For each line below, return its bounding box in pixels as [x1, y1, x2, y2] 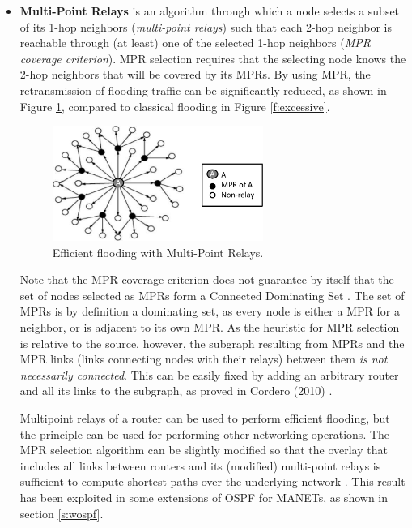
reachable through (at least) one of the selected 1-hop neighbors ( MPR [19, 34, 371, 51]
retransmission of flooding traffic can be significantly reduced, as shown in [19, 81, 387, 98]
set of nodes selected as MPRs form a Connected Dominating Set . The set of [19, 286, 405, 303]
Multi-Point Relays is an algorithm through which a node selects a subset [19, 2, 400, 19]
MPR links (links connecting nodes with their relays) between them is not [19, 350, 388, 367]
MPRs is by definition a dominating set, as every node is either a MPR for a [19, 303, 400, 320]
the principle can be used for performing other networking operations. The [19, 425, 390, 442]
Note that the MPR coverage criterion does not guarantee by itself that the [19, 271, 394, 288]
